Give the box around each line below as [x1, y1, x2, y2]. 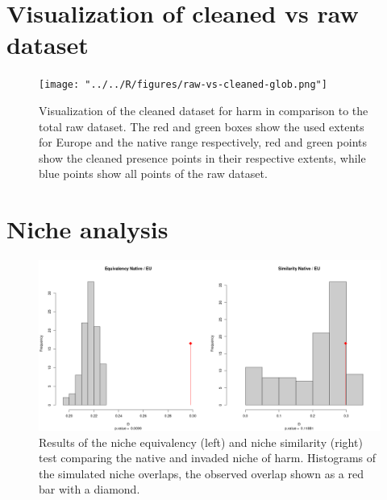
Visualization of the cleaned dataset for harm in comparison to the [39, 101, 368, 118]
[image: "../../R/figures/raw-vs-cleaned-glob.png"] [39, 79, 327, 91]
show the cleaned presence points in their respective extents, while [39, 149, 366, 166]
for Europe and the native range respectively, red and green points [39, 134, 368, 151]
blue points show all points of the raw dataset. [39, 165, 268, 182]
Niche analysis [6, 213, 169, 246]
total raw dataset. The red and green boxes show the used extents [39, 118, 364, 134]
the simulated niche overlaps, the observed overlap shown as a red [39, 465, 364, 481]
